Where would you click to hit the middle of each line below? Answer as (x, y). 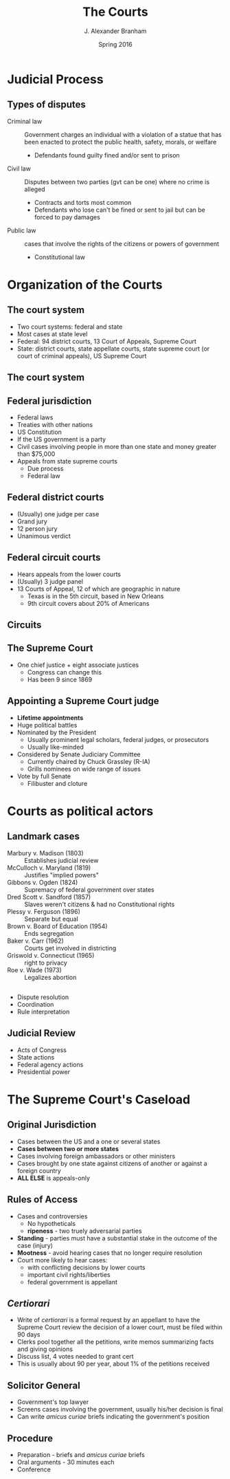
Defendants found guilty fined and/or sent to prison (107, 155)
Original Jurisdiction (52, 1125)
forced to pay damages (67, 217)
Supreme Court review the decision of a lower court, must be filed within (120, 1327)
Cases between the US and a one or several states (89, 1141)
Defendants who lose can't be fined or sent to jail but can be (120, 210)
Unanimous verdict (44, 536)
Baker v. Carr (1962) (35, 941)
